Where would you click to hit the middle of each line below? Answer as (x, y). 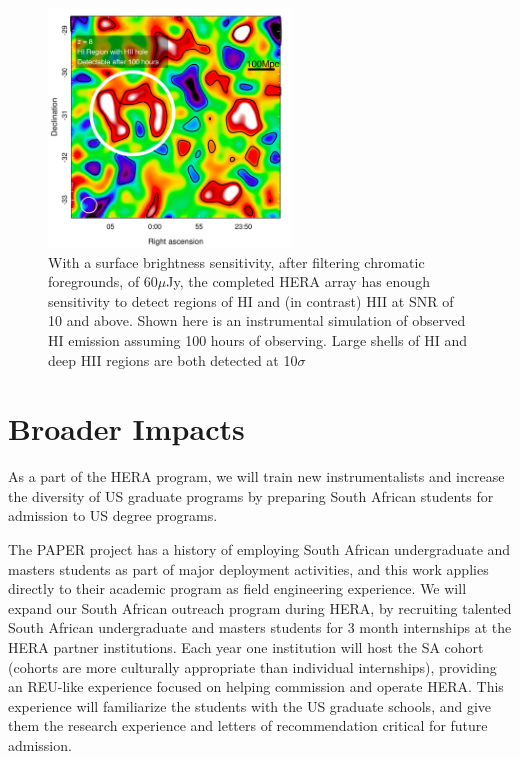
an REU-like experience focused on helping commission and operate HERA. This (256, 686)
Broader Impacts (126, 428)
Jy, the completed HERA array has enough (298, 281)
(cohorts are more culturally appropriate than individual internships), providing (252, 666)
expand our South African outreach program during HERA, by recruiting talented (260, 607)
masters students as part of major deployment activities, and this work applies (248, 568)
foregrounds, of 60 (103, 281)
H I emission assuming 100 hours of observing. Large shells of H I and (257, 339)
